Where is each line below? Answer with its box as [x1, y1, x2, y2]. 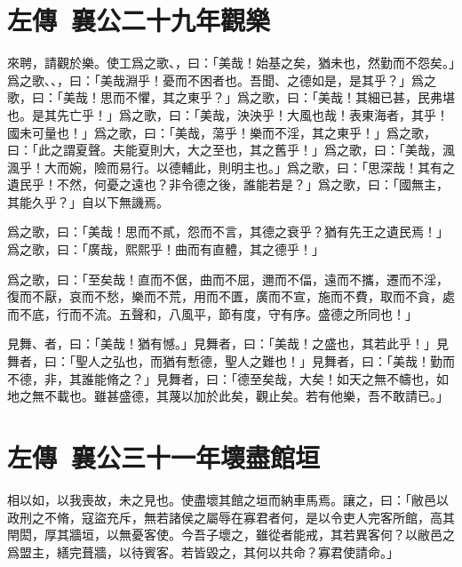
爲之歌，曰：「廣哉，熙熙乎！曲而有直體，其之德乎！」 [7, 240, 324, 259]
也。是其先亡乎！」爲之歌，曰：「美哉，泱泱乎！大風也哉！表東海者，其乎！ [7, 105, 449, 124]
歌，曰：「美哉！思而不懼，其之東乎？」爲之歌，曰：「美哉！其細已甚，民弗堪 [7, 88, 455, 107]
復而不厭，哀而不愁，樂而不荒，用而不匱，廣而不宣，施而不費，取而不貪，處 [7, 287, 455, 306]
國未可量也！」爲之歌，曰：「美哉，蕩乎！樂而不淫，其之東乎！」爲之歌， [7, 123, 436, 141]
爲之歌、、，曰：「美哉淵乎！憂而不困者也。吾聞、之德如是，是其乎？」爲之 [7, 70, 436, 89]
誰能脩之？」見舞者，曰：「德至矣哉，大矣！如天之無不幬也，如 [81, 369, 449, 387]
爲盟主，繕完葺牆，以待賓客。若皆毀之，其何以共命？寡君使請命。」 [7, 542, 399, 561]
